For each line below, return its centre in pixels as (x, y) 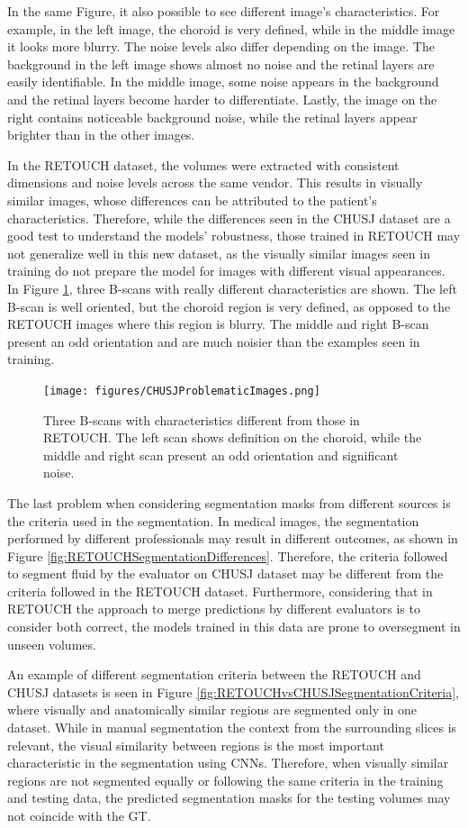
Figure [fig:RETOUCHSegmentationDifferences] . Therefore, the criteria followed (228, 555)
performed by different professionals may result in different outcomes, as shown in (233, 538)
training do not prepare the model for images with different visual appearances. (226, 271)
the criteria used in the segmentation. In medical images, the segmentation (213, 520)
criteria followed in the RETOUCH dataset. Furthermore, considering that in (220, 591)
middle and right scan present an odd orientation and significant (221, 455)
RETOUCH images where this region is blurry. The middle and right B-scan (218, 324)
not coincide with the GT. (79, 815)
